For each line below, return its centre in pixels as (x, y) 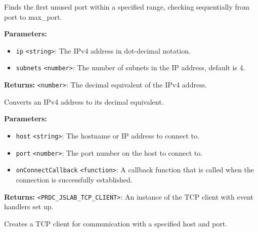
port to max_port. (33, 16)
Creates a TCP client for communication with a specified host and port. (116, 223)
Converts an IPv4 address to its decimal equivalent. (84, 101)
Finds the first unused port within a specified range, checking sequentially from (127, 7)
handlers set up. (29, 206)
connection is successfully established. (74, 179)
